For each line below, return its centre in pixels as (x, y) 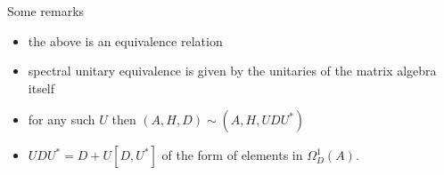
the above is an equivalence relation (125, 40)
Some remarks (46, 11)
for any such (62, 119)
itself (41, 87)
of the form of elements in (232, 155)
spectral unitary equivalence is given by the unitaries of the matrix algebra (232, 71)
